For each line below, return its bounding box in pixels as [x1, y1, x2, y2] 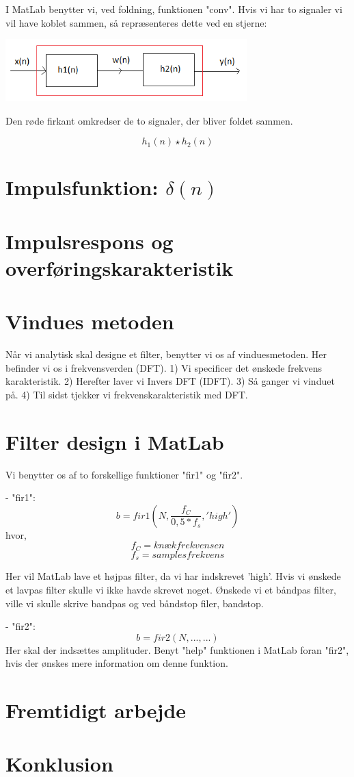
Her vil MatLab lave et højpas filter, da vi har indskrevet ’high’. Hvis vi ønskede [5, 569, 341, 583]
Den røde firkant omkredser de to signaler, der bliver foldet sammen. [5, 113, 293, 127]
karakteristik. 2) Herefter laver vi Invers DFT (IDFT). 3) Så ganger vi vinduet [5, 374, 335, 388]
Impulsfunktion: [5, 173, 159, 201]
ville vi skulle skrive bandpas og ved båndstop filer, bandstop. [5, 596, 264, 610]
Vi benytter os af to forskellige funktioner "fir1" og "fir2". [5, 467, 243, 481]
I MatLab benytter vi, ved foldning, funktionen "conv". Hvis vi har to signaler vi [5, 2, 342, 16]
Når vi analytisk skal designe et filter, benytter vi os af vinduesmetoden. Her [5, 347, 327, 361]
